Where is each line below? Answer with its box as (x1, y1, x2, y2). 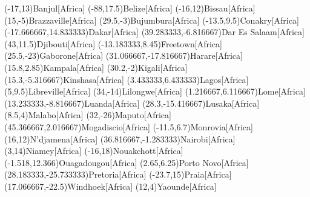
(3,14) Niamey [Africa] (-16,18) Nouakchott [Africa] (4, 144, 183, 157)
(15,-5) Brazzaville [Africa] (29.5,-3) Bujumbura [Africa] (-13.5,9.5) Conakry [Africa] (4, 13, 299, 26)
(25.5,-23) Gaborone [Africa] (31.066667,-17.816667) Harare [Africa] (4, 49, 243, 62)
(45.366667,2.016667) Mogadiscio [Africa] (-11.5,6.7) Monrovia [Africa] (4, 120, 253, 133)
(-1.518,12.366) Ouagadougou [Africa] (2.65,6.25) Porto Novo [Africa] (4, 156, 249, 169)
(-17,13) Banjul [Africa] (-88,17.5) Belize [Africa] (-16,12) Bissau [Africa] (4, 2, 256, 14)
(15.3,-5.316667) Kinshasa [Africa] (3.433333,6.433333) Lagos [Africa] (4, 73, 249, 85)
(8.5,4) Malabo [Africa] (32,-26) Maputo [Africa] (4, 109, 171, 121)
